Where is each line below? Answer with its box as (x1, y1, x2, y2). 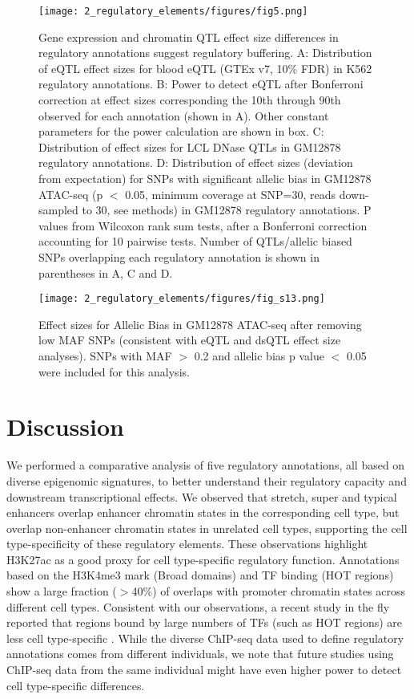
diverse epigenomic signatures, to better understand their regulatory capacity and (6, 472, 407, 489)
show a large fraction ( (6, 583, 117, 599)
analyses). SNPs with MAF (38, 347, 172, 364)
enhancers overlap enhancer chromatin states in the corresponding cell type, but (6, 504, 400, 521)
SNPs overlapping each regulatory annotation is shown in (38, 248, 320, 265)
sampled (38, 201, 78, 218)
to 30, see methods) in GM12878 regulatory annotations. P (82, 201, 372, 218)
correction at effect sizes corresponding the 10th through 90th (38, 91, 341, 108)
